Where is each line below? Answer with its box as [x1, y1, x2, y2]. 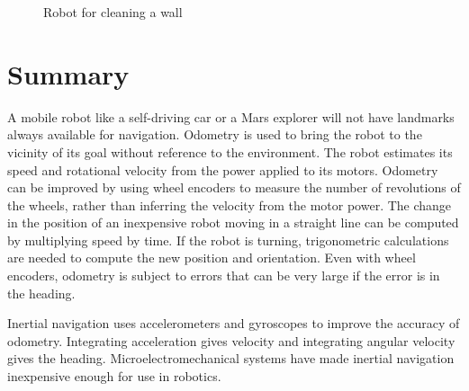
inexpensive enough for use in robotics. [7, 367, 221, 386]
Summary [7, 55, 130, 92]
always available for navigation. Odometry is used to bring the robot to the [7, 125, 422, 144]
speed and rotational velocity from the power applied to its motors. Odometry [7, 160, 438, 179]
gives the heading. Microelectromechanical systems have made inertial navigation [7, 349, 455, 368]
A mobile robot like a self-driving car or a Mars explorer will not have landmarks [7, 107, 455, 126]
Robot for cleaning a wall [43, 3, 183, 21]
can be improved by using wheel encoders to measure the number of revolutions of [7, 178, 461, 197]
